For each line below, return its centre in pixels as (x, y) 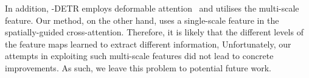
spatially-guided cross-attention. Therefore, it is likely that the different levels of (154, 32)
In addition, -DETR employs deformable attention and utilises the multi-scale (152, 8)
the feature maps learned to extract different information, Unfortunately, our (148, 44)
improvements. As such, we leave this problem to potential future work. (138, 67)
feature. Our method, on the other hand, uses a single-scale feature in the (142, 20)
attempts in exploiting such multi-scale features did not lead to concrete (139, 56)
